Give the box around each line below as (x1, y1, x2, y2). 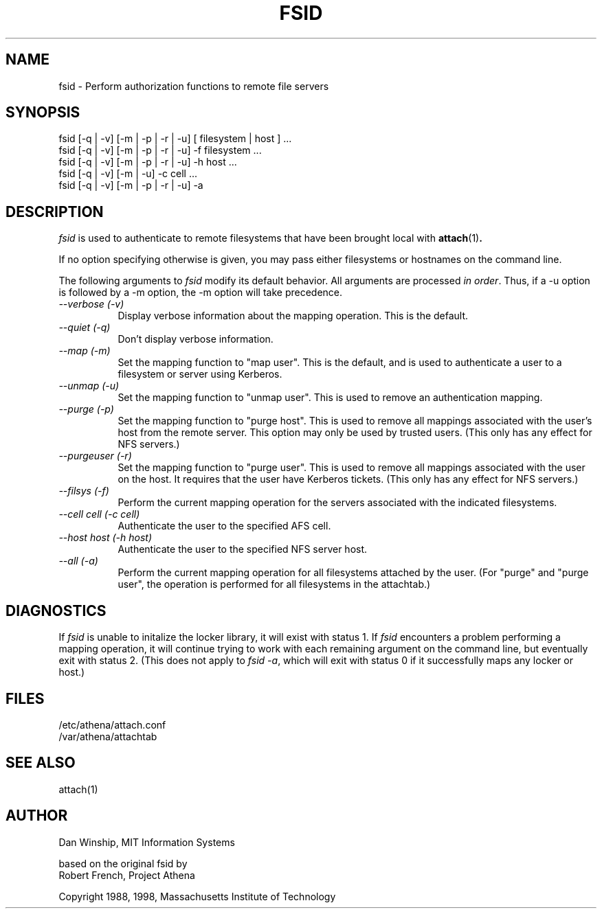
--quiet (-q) (58, 321, 111, 334)
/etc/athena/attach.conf (58, 718, 166, 731)
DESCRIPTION (5, 203, 104, 220)
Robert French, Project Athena (58, 869, 195, 881)
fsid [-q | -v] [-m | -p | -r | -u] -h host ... (58, 156, 237, 168)
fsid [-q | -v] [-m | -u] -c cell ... (58, 168, 198, 180)
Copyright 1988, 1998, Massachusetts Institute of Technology (58, 890, 336, 902)
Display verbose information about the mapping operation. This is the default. (118, 310, 469, 322)
